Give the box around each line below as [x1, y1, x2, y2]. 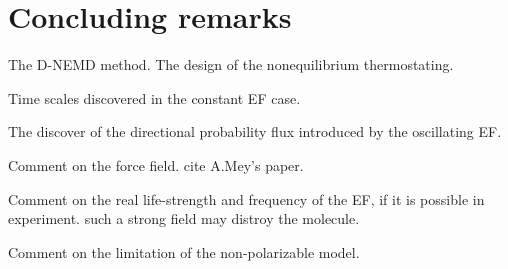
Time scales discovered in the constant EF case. [8, 87, 301, 108]
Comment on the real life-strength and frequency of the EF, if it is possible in [8, 188, 485, 209]
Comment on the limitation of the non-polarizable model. [8, 241, 360, 262]
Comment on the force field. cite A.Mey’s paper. [8, 154, 304, 175]
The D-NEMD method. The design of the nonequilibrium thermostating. [8, 54, 454, 75]
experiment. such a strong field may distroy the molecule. [8, 208, 360, 229]
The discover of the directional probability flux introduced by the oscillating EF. [8, 121, 502, 142]
